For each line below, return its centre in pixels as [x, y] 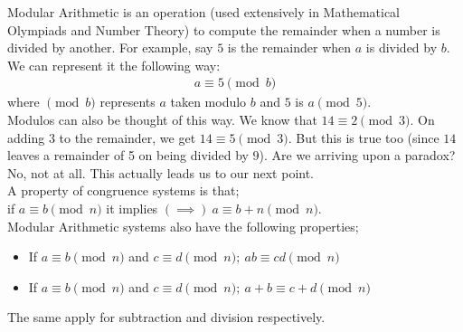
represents [128, 102]
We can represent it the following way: [114, 65]
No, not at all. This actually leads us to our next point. [161, 172]
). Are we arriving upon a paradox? [357, 155]
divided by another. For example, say [110, 47]
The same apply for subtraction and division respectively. [166, 317]
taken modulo [208, 102]
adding [26, 137]
